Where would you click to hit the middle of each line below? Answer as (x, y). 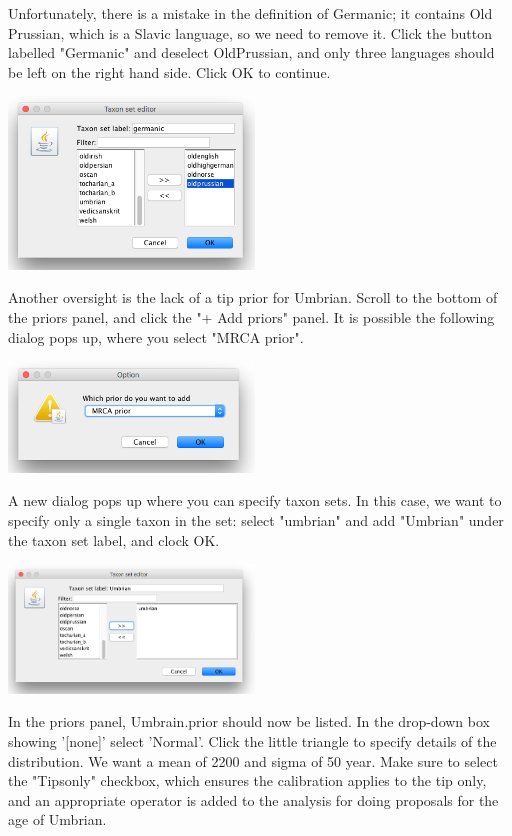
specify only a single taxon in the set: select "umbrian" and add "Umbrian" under (256, 520)
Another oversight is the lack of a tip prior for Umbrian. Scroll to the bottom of (253, 297)
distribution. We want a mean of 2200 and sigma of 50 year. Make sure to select (253, 760)
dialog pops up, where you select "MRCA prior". (156, 336)
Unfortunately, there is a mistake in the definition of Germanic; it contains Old (250, 13)
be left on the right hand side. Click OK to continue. (169, 71)
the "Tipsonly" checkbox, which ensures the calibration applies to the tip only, (247, 780)
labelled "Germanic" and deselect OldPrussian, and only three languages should (251, 52)
